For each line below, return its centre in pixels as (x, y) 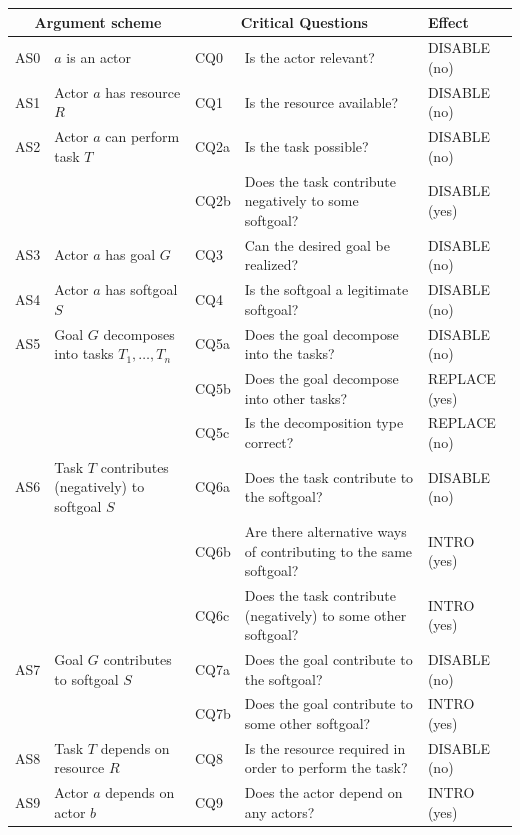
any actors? (279, 811)
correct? (269, 442)
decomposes (139, 333)
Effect (448, 21)
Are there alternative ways (325, 530)
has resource (143, 91)
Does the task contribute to (329, 476)
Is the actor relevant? (309, 57)
